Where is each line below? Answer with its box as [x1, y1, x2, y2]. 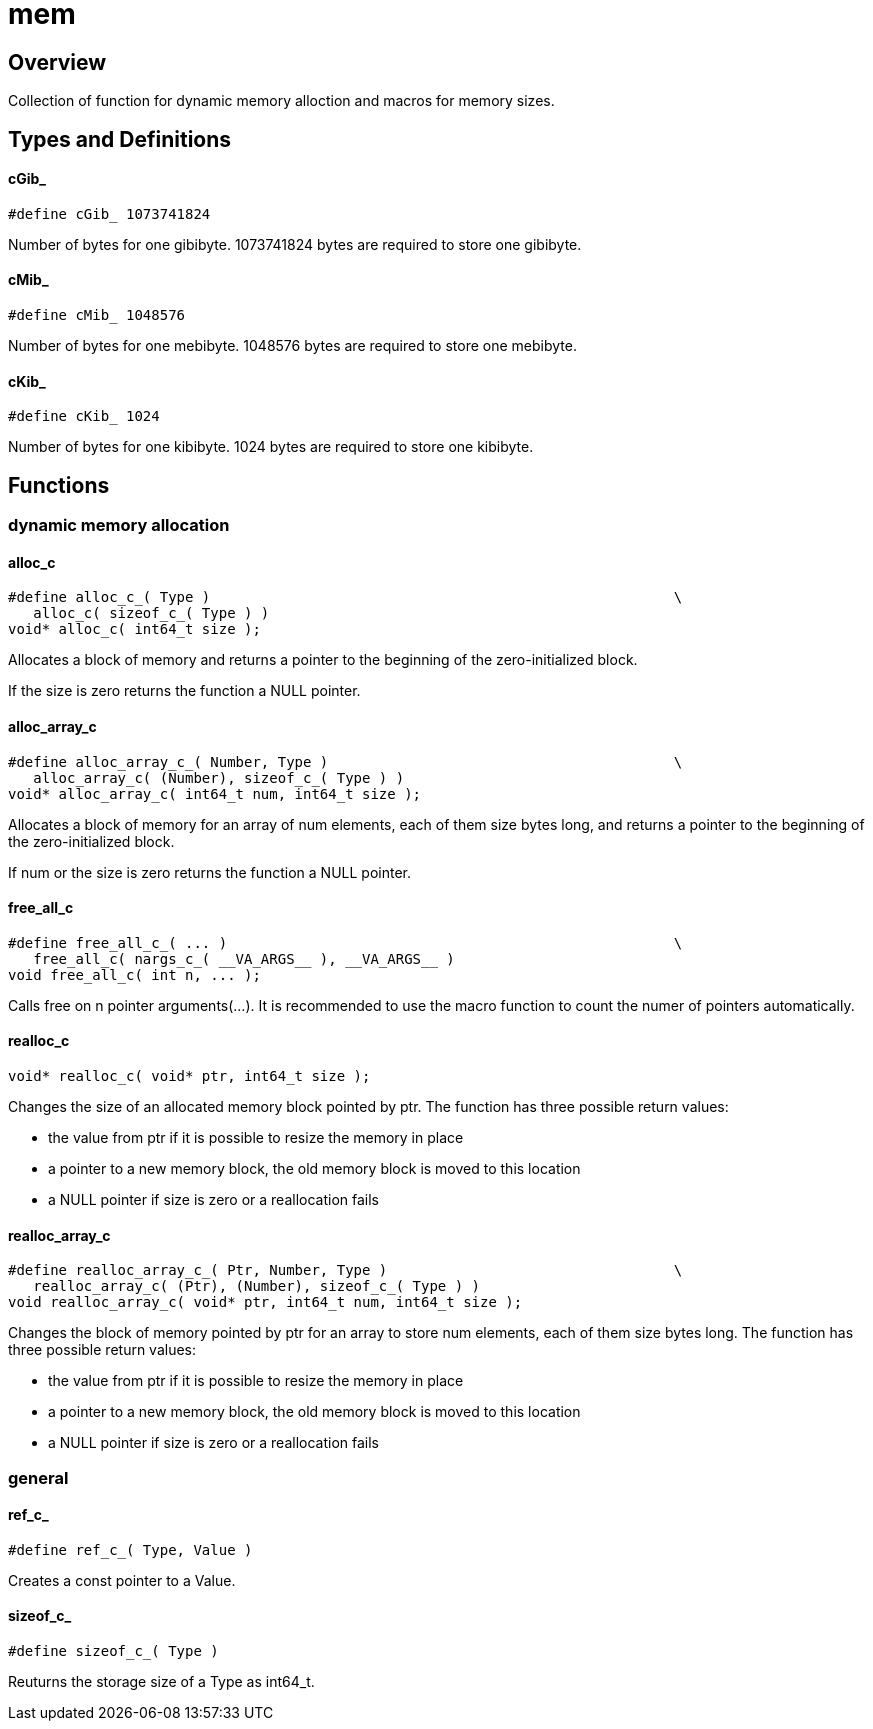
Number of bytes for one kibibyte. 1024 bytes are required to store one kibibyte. [8, 438, 534, 456]
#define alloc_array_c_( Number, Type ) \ [8, 753, 683, 770]
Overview [8, 49, 107, 75]
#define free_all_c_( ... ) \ [8, 934, 683, 951]
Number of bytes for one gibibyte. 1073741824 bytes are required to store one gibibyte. [8, 235, 582, 253]
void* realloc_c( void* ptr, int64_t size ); [8, 1067, 371, 1084]
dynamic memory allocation [8, 515, 230, 536]
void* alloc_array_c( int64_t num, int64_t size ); [8, 785, 422, 802]
